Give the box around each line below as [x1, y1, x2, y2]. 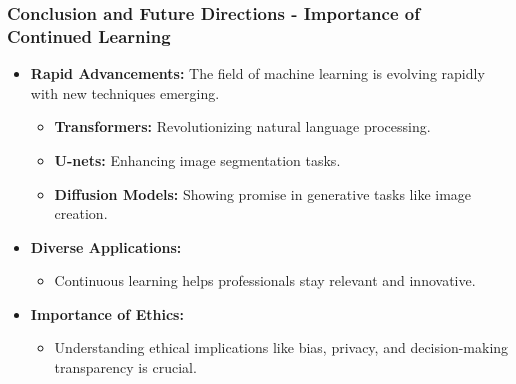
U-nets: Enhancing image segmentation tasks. [54, 149, 341, 170]
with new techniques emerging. [30, 82, 220, 103]
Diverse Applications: [30, 236, 182, 257]
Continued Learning [7, 23, 171, 48]
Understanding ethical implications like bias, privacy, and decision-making [54, 337, 509, 358]
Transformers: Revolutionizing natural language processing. [54, 116, 431, 137]
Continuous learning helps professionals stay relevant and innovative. [54, 270, 476, 291]
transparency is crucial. [54, 357, 197, 378]
